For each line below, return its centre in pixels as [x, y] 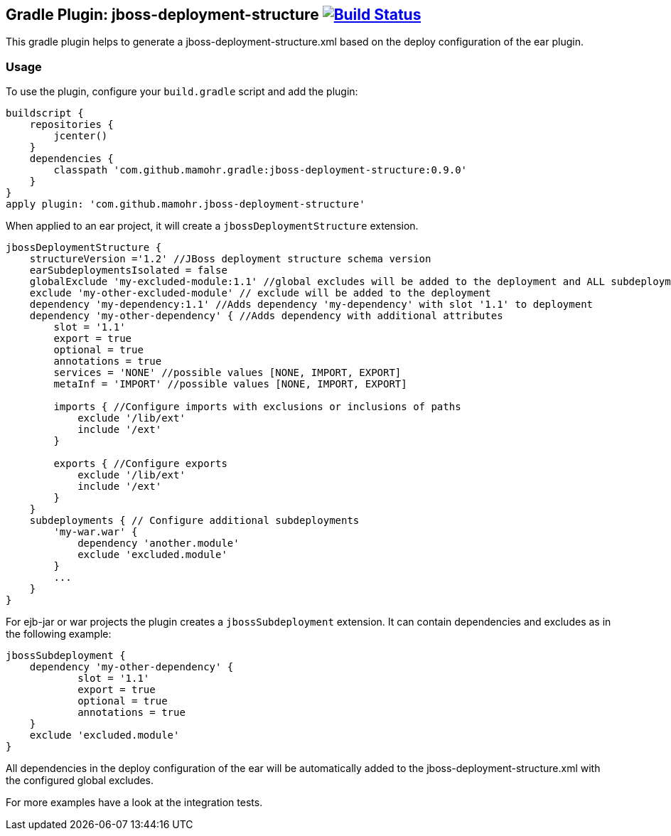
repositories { [71, 125]
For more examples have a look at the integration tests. [134, 803]
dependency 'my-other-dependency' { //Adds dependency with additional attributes [266, 316]
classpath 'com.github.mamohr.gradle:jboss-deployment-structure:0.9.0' [261, 170]
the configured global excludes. [80, 781]
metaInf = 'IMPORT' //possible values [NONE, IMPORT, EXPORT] [230, 384]
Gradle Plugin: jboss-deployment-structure [162, 15]
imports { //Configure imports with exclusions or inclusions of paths [257, 407]
